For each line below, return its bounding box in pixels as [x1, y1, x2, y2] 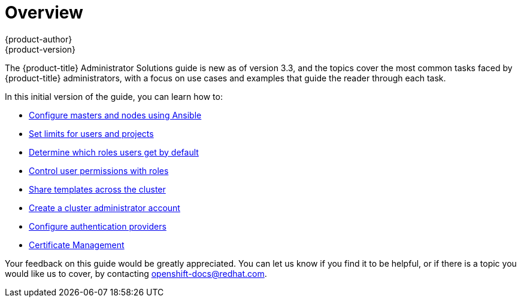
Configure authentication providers [29, 221, 166, 231]
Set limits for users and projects [29, 128, 154, 139]
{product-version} [5, 44, 76, 54]
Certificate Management [29, 239, 125, 250]
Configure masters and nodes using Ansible [29, 109, 202, 120]
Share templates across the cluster [29, 184, 166, 194]
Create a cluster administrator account [29, 202, 180, 213]
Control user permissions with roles [29, 165, 169, 176]
